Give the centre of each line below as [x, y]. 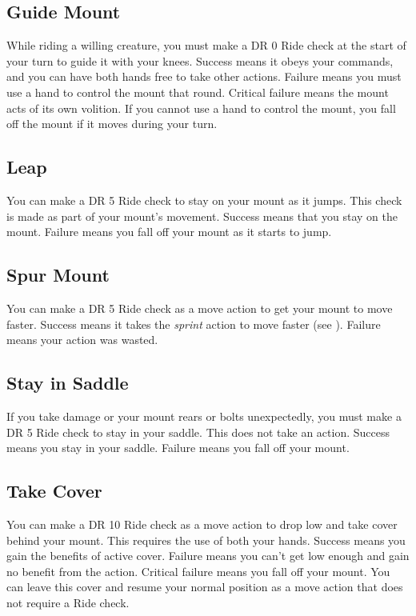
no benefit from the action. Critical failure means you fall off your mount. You [198, 571]
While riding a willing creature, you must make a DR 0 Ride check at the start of [206, 45]
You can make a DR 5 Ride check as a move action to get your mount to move [200, 308]
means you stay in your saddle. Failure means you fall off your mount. [178, 448]
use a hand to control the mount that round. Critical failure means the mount [198, 92]
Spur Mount [58, 275]
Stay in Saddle [68, 383]
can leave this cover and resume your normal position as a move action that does [205, 587]
